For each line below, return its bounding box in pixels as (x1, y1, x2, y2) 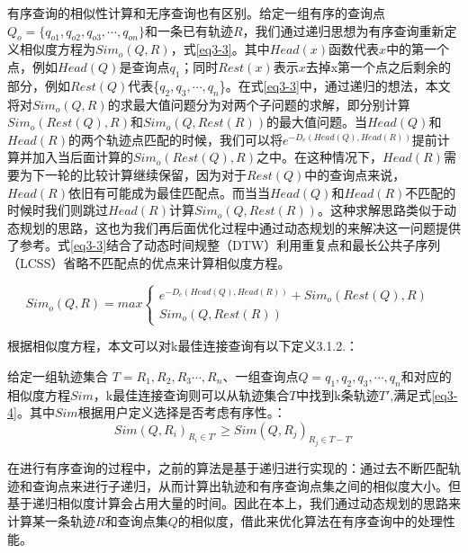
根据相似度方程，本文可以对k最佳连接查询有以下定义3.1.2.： (7, 336, 359, 355)
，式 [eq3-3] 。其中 (170, 40, 270, 58)
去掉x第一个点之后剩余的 (305, 57, 452, 76)
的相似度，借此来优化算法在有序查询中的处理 (177, 511, 443, 530)
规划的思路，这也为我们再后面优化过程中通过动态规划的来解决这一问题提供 (19, 218, 461, 236)
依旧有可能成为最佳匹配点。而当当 (67, 183, 270, 201)
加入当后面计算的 (31, 147, 133, 166)
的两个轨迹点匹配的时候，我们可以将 (67, 129, 283, 148)
